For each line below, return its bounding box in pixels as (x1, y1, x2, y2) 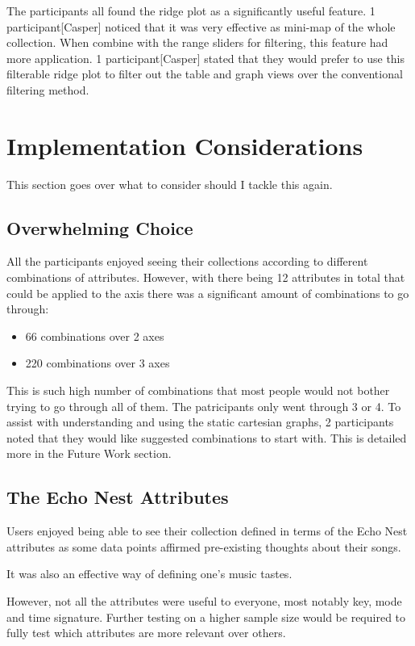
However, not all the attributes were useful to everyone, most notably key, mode (6, 593, 402, 609)
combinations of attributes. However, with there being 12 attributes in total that (6, 269, 405, 286)
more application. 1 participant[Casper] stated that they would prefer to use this (6, 49, 405, 66)
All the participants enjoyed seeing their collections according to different (6, 253, 368, 270)
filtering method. (6, 81, 89, 98)
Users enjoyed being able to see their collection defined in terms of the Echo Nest (6, 522, 408, 539)
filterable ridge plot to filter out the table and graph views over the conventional (6, 65, 403, 82)
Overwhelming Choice (6, 215, 193, 240)
